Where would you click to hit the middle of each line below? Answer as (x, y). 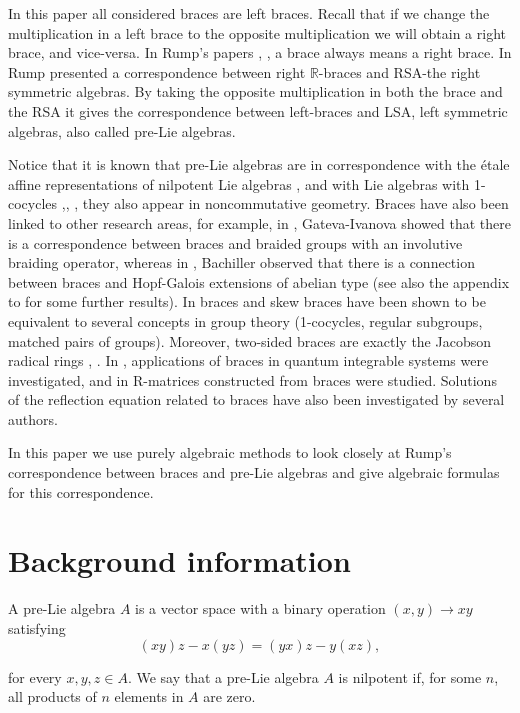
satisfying (37, 627)
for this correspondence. (81, 491)
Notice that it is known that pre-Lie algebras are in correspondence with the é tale (259, 164)
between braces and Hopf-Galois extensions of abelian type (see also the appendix (259, 281)
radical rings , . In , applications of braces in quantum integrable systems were (248, 360)
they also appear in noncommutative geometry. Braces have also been (295, 203)
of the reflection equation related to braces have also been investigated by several (256, 399)
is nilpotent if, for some (410, 676)
